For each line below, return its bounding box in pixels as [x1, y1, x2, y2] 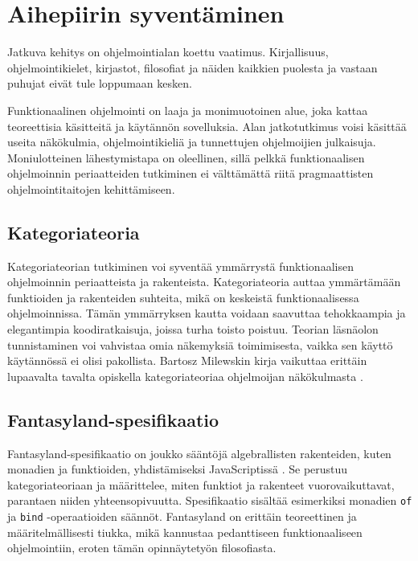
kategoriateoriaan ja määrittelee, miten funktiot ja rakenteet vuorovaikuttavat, [7, 476, 395, 493]
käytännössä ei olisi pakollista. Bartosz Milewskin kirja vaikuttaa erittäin [7, 352, 367, 369]
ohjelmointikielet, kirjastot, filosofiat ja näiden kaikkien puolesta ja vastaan [7, 59, 378, 76]
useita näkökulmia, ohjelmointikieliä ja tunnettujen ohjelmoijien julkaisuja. [7, 133, 376, 150]
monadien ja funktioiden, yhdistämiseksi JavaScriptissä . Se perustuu [7, 461, 348, 477]
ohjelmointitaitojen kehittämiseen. [7, 180, 175, 197]
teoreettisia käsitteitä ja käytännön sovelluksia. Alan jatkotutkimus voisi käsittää [7, 117, 407, 134]
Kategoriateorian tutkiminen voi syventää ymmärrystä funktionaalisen [7, 257, 354, 274]
